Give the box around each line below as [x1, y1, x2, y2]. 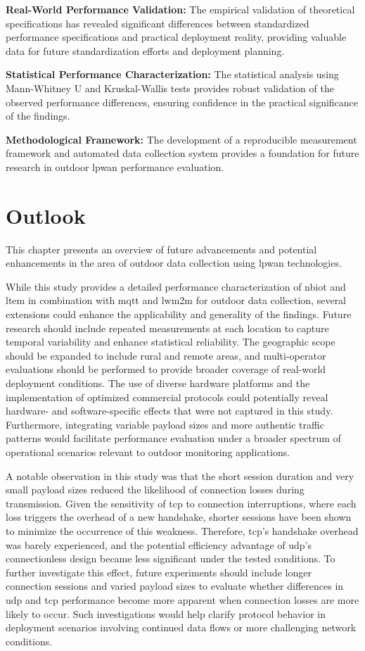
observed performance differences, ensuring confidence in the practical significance [6, 94, 359, 109]
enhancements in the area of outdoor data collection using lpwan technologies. [6, 255, 342, 270]
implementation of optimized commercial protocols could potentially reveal [6, 389, 328, 404]
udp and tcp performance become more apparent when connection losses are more [6, 592, 359, 607]
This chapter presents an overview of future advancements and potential [6, 241, 317, 256]
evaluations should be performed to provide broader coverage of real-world [6, 362, 326, 377]
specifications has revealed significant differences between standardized [6, 15, 309, 30]
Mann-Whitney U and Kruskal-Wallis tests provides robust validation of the [6, 80, 334, 95]
